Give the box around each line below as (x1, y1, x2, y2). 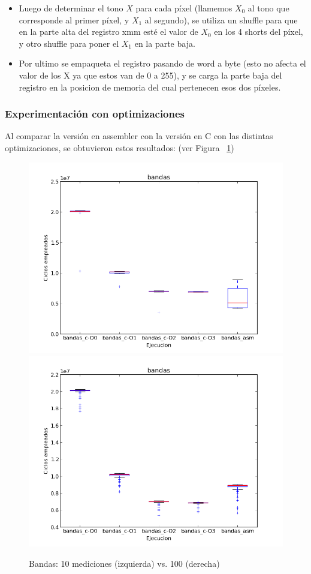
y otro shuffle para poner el (19, 37, 119, 49)
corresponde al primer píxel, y (19, 13, 129, 26)
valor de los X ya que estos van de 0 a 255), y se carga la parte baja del (19, 68, 282, 81)
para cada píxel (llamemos (135, 2, 233, 14)
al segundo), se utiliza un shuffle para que (144, 13, 298, 26)
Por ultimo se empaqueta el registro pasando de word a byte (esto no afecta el (19, 57, 306, 70)
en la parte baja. (134, 37, 195, 49)
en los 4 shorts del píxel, (214, 25, 303, 38)
